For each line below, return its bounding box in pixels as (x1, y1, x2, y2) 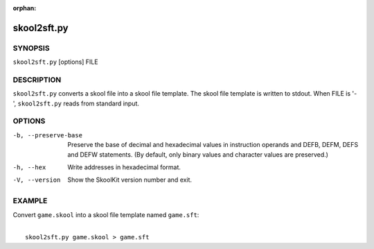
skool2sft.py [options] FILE (12, 58, 98, 66)
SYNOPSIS (12, 43, 50, 53)
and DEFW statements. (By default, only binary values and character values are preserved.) (67, 150, 329, 159)
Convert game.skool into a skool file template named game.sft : (12, 210, 199, 218)
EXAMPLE (12, 196, 48, 206)
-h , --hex (12, 164, 46, 171)
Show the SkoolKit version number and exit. (67, 175, 193, 184)
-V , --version (12, 176, 61, 184)
